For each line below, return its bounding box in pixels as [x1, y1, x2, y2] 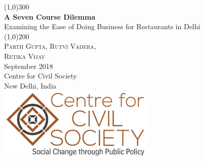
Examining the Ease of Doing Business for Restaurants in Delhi [4, 21, 200, 32]
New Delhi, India [4, 80, 57, 91]
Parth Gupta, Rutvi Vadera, [4, 41, 96, 51]
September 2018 [4, 60, 53, 71]
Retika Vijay [4, 50, 45, 61]
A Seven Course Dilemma [4, 11, 96, 22]
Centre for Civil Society [4, 70, 77, 81]
